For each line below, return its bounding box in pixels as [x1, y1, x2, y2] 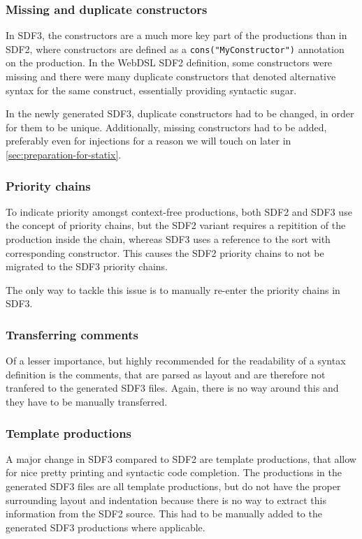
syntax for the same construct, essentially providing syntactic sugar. [6, 82, 297, 97]
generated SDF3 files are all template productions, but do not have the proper [6, 479, 341, 493]
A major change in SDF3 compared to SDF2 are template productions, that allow [6, 451, 356, 466]
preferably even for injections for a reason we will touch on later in [6, 133, 291, 148]
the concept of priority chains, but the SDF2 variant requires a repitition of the [6, 218, 346, 232]
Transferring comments [6, 325, 138, 343]
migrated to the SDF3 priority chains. [6, 259, 168, 274]
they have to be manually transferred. [6, 394, 168, 408]
